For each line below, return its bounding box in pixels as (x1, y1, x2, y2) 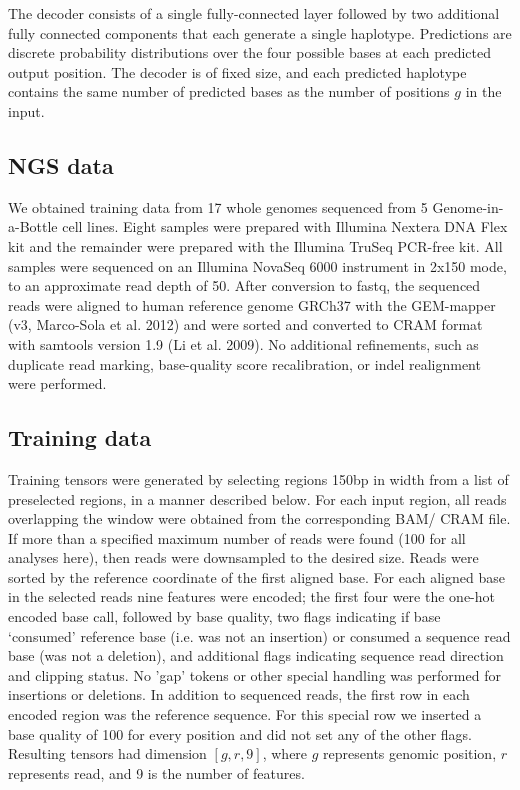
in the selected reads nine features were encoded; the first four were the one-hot (8, 586, 495, 607)
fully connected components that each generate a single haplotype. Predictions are (8, 22, 512, 43)
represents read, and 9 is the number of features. (8, 762, 305, 783)
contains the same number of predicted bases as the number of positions (8, 81, 450, 102)
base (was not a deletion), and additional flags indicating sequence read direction (8, 645, 504, 666)
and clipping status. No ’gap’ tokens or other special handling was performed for (8, 664, 501, 685)
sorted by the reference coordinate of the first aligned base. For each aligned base (8, 566, 505, 587)
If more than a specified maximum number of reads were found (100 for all (8, 527, 466, 548)
